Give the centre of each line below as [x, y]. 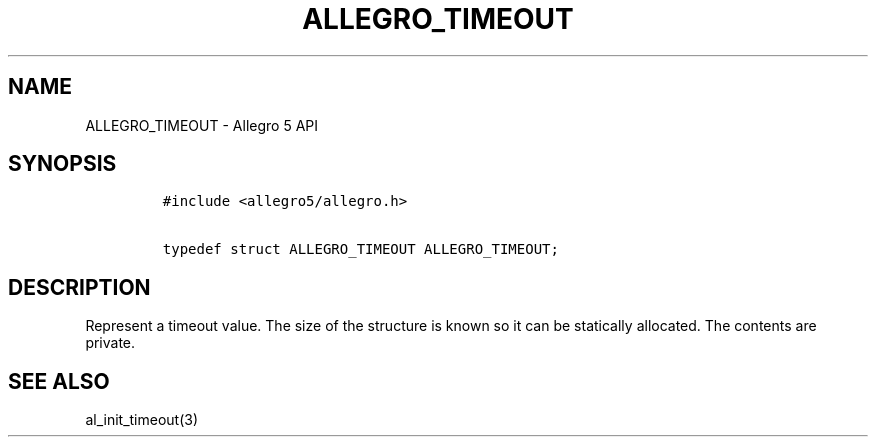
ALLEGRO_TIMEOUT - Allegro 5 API [201, 125]
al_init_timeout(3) [142, 420]
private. [110, 343]
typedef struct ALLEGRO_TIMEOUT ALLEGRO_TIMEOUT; [360, 249]
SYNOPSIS [62, 164]
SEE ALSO [59, 381]
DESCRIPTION [79, 287]
